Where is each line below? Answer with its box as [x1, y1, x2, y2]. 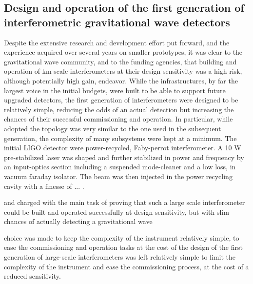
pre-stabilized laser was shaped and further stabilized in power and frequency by [4, 152, 244, 162]
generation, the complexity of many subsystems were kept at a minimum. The [4, 133, 237, 143]
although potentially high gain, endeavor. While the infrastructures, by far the [4, 75, 238, 85]
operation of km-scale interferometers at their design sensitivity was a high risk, [4, 66, 242, 76]
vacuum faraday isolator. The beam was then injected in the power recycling [4, 171, 233, 181]
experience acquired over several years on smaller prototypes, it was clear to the [4, 47, 243, 57]
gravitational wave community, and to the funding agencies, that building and [4, 56, 237, 66]
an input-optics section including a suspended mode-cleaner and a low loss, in [4, 162, 236, 172]
